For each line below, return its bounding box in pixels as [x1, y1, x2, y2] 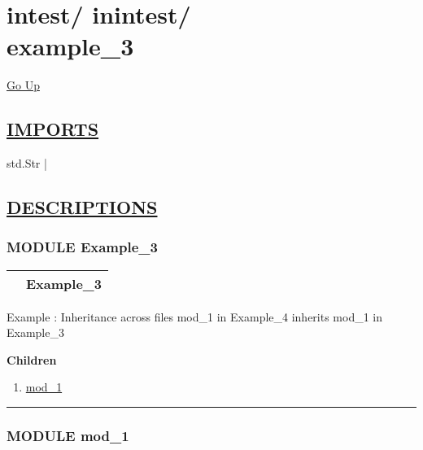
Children [7, 351, 57, 368]
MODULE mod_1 [7, 426, 129, 445]
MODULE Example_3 [7, 237, 158, 257]
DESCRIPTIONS [7, 194, 158, 220]
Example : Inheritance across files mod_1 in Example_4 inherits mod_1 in [7, 308, 383, 325]
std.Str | [7, 155, 47, 172]
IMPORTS [7, 116, 99, 142]
